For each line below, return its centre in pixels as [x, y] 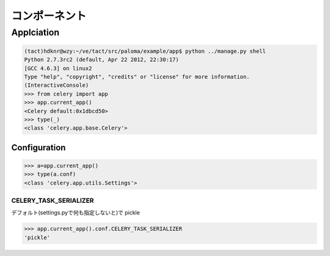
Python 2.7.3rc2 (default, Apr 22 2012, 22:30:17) [102, 60]
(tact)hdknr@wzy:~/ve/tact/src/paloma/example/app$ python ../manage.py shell [145, 51]
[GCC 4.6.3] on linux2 [58, 68]
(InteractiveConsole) [57, 85]
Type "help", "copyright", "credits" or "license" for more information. [137, 77]
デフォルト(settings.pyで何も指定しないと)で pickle [75, 213]
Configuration [38, 148]
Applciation [35, 32]
